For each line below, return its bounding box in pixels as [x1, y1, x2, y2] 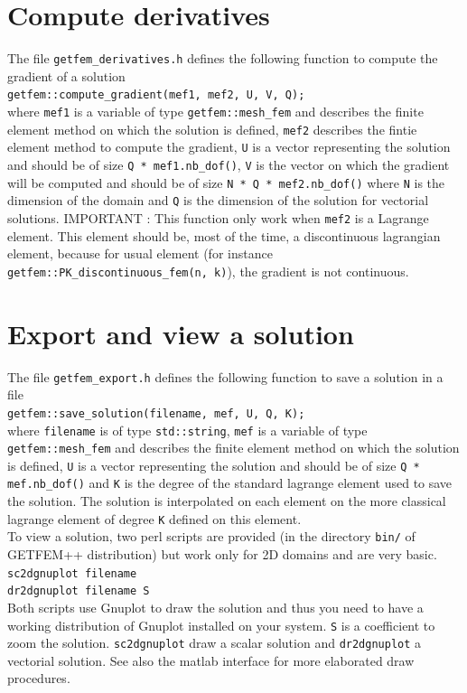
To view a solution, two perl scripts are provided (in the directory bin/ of [7, 527, 416, 546]
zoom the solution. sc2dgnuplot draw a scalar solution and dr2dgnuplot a [7, 633, 422, 652]
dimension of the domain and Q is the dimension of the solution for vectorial [7, 191, 429, 210]
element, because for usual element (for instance [7, 244, 273, 263]
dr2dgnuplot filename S [7, 585, 150, 598]
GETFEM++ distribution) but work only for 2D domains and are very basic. [7, 545, 437, 564]
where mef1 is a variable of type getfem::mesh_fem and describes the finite [7, 102, 424, 121]
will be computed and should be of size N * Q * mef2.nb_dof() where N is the [7, 173, 445, 192]
